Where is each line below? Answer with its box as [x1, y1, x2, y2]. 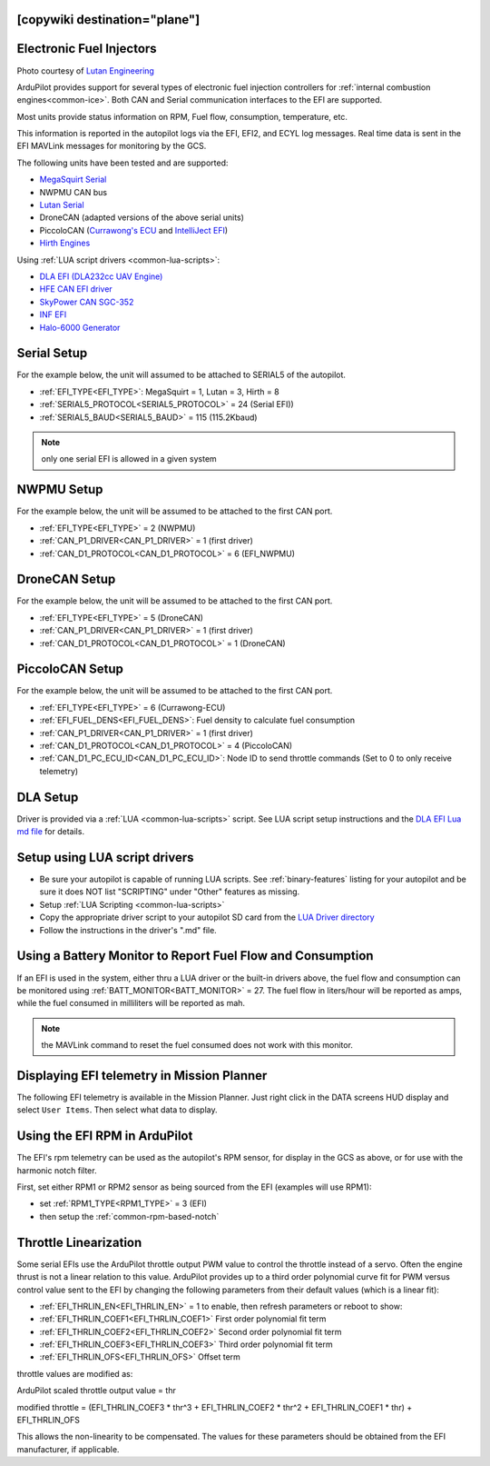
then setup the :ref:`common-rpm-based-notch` [39, 1211, 220, 1222]
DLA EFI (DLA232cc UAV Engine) [39, 271, 163, 282]
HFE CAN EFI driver [39, 284, 113, 294]
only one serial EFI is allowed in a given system [41, 454, 217, 464]
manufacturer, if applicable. [16, 1443, 120, 1454]
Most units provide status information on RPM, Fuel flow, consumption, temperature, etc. [16, 111, 348, 122]
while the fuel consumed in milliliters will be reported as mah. [16, 998, 245, 1009]
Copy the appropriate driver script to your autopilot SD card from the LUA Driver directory [39, 912, 376, 922]
